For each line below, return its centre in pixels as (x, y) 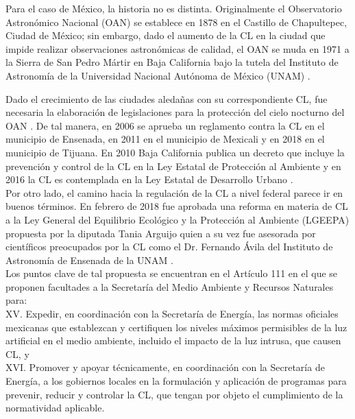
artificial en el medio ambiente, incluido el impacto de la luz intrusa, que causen (173, 340)
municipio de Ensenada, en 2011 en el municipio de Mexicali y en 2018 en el (165, 139)
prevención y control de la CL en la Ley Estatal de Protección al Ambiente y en (173, 166)
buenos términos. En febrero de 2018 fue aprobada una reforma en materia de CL (177, 206)
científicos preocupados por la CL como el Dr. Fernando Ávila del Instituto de (169, 247)
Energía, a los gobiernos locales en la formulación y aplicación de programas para (176, 381)
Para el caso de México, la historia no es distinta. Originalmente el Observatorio (174, 8)
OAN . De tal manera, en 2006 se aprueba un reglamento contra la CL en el (165, 125)
